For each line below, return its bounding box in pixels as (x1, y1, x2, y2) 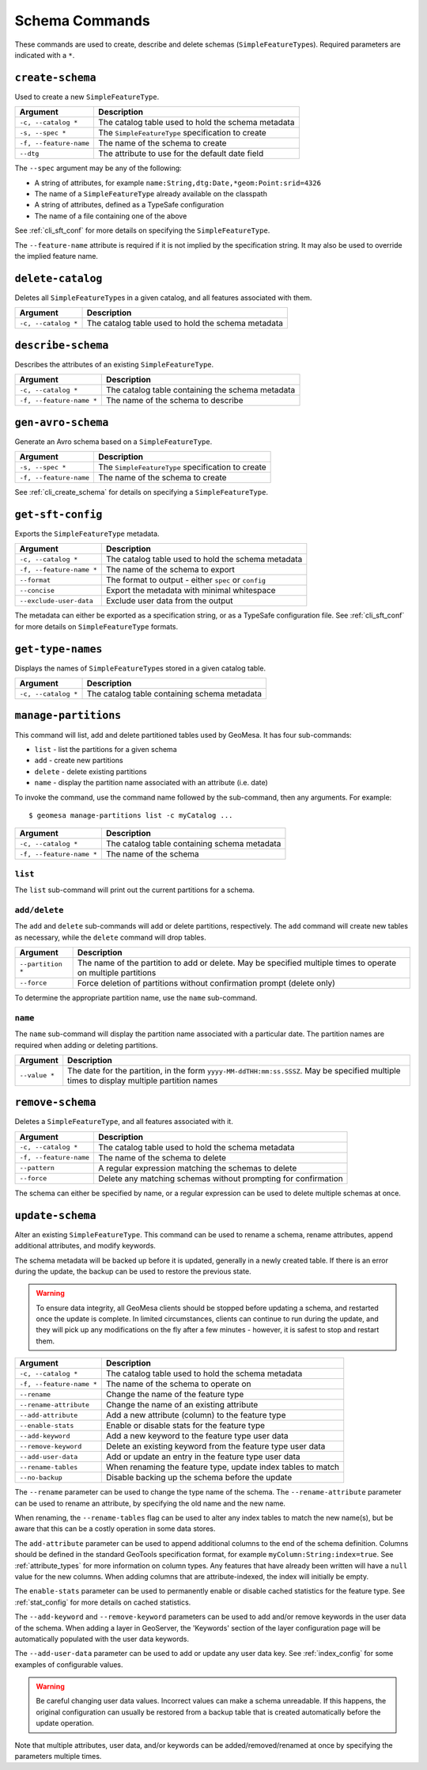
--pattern (19, 1164, 55, 1172)
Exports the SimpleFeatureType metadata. (14, 529, 160, 538)
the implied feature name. (14, 251, 99, 260)
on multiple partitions (77, 967, 157, 978)
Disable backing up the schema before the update (105, 1472, 293, 1483)
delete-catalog (14, 272, 103, 285)
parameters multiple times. (14, 1752, 102, 1761)
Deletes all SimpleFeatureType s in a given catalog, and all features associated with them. (14, 293, 312, 302)
